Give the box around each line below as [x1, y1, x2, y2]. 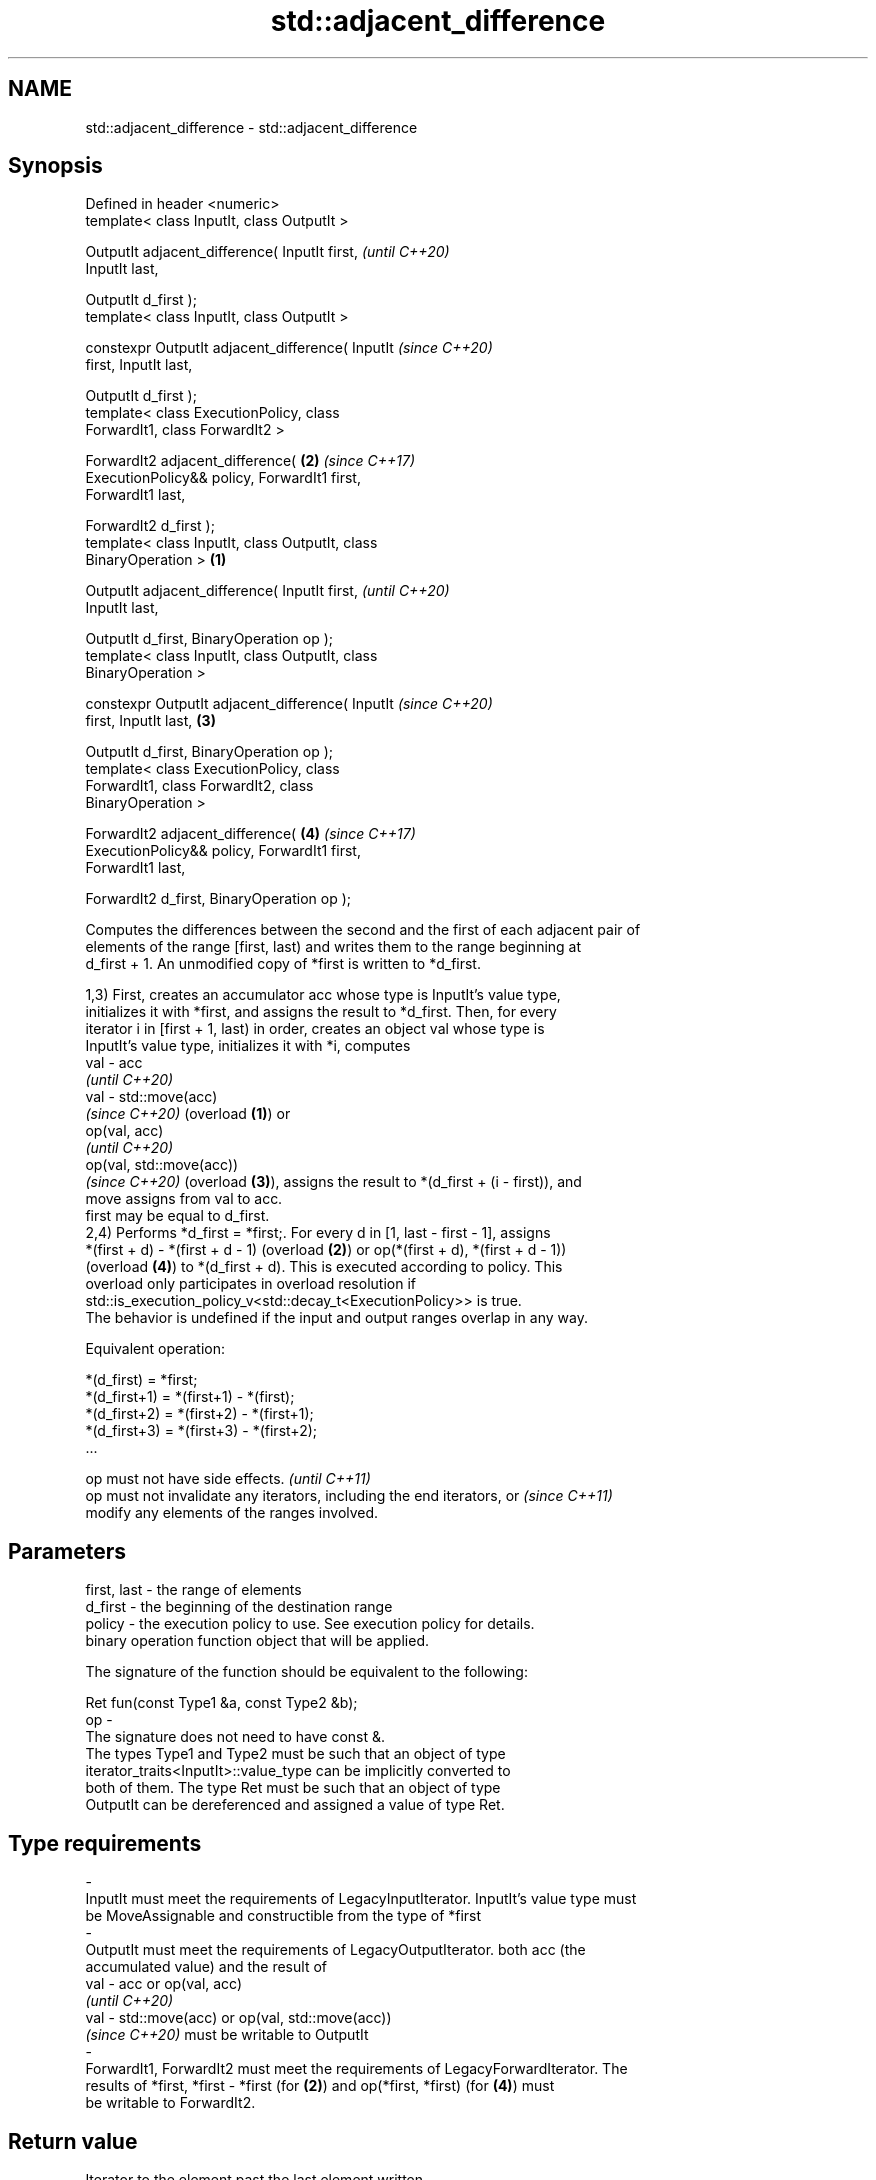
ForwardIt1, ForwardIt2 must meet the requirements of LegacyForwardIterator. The [85, 2060, 628, 2078]
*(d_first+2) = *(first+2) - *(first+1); [85, 1405, 314, 1423]
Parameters [8, 1538, 126, 1564]
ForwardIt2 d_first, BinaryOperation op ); [85, 890, 351, 908]
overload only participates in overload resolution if [85, 1275, 416, 1293]
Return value [8, 2128, 138, 2154]
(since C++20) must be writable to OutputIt [85, 2026, 369, 2044]
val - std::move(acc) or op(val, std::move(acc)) [85, 2009, 392, 2027]
